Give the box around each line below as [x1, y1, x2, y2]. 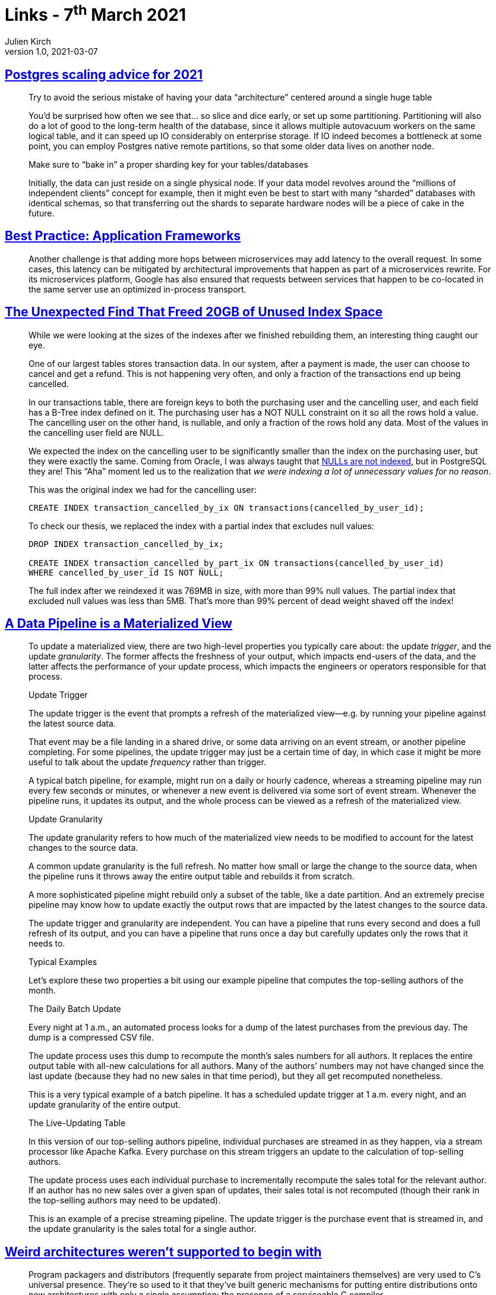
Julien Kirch [5, 36, 51, 47]
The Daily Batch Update [29, 1004, 121, 1014]
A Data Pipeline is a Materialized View [5, 616, 232, 631]
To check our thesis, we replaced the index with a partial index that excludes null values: [29, 520, 374, 531]
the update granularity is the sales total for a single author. [29, 1224, 257, 1234]
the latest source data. [29, 718, 116, 729]
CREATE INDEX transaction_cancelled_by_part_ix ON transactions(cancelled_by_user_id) [29, 558, 444, 568]
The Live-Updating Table [29, 1118, 126, 1129]
